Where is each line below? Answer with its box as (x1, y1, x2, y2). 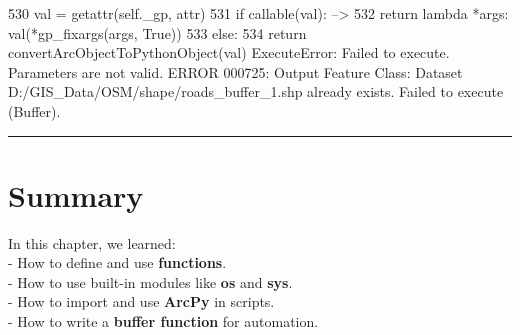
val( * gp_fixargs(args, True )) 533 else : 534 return (8, 22, 307, 43)
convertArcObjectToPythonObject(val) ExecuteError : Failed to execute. (8, 42, 450, 63)
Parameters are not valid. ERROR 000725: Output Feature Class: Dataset (8, 61, 463, 82)
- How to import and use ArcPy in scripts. (8, 291, 275, 312)
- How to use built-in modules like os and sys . (8, 271, 293, 292)
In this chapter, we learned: (8, 232, 176, 253)
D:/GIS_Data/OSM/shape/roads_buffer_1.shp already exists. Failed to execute (8, 81, 504, 102)
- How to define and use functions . (8, 252, 227, 273)
